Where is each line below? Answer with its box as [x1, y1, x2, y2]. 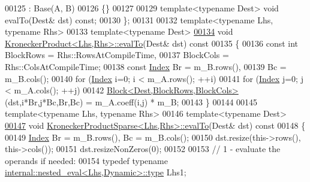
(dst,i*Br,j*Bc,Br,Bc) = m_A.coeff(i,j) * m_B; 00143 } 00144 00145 [5, 95, 258, 108]
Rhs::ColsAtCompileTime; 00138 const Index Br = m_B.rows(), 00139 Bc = [5, 60, 287, 72]
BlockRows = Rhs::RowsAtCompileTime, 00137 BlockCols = [5, 48, 229, 61]
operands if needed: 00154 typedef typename [5, 154, 168, 166]
